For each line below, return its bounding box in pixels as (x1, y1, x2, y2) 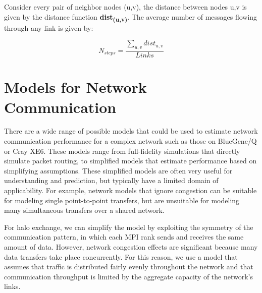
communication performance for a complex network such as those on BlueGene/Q (4, 136, 257, 146)
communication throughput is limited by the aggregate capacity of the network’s (4, 271, 253, 281)
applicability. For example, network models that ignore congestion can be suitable (4, 185, 257, 196)
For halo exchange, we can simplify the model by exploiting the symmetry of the (4, 221, 253, 232)
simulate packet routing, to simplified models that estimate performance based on (4, 155, 257, 166)
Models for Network (4, 77, 147, 97)
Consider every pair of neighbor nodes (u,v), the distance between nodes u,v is (4, 2, 247, 12)
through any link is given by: (4, 22, 93, 33)
